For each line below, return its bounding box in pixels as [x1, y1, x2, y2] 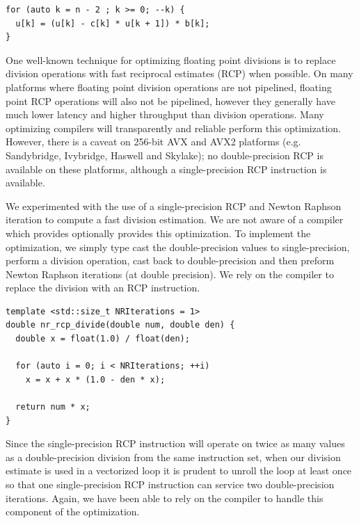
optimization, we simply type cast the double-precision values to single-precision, [6, 239, 350, 254]
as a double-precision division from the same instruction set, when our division [6, 449, 341, 464]
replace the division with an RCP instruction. [6, 280, 200, 295]
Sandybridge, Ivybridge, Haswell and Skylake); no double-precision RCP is [6, 147, 324, 162]
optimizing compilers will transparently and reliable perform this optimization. [6, 120, 341, 135]
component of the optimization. [6, 504, 140, 519]
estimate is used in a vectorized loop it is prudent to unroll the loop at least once [6, 463, 352, 478]
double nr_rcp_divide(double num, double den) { [6, 320, 235, 330]
